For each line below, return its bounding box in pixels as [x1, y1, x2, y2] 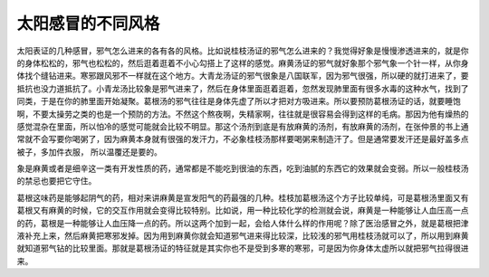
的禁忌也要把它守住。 [16, 176, 97, 186]
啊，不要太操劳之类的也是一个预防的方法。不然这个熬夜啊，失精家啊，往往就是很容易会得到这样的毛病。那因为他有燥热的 [16, 109, 469, 119]
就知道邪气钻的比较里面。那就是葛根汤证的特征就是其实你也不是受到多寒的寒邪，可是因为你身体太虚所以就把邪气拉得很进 [16, 243, 469, 253]
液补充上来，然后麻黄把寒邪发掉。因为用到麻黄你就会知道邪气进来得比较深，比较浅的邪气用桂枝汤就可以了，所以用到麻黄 [16, 231, 469, 242]
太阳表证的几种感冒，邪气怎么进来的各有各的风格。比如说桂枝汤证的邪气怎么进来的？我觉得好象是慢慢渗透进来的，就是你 [16, 45, 469, 56]
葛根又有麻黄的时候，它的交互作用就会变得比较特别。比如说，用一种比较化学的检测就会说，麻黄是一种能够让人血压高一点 [16, 205, 469, 216]
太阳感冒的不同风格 [16, 14, 160, 33]
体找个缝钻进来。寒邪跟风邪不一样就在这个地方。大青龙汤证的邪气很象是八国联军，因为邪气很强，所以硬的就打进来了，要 [16, 71, 469, 81]
